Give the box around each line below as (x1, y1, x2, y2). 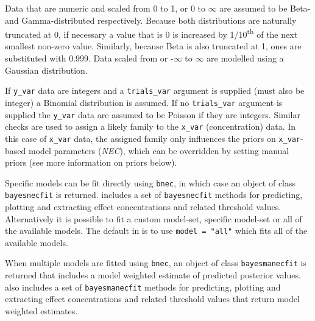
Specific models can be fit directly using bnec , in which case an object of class (5, 176, 296, 189)
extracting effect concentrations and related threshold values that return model (5, 292, 300, 305)
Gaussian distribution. (5, 63, 88, 76)
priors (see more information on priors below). (5, 156, 177, 169)
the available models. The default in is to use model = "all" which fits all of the (5, 224, 308, 237)
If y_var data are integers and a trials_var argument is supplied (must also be (5, 84, 305, 97)
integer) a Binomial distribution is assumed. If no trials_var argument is (5, 96, 283, 108)
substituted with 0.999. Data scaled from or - (5, 52, 174, 65)
